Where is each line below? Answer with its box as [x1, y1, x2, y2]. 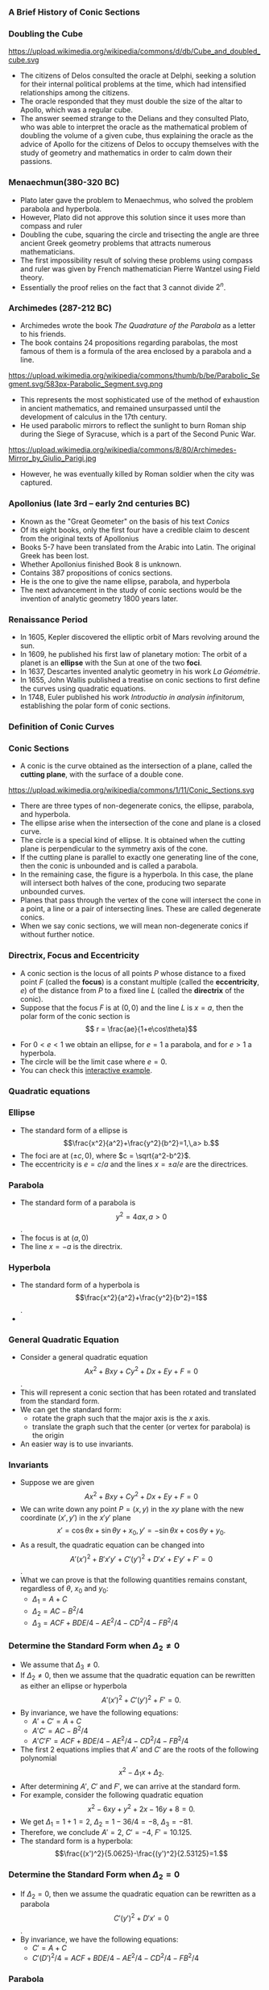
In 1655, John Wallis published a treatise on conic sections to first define [19, 675, 260, 685]
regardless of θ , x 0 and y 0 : [19, 1584, 109, 1596]
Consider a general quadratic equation [19, 1353, 148, 1362]
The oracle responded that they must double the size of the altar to [19, 96, 243, 107]
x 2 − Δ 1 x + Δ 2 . [118, 1766, 164, 1779]
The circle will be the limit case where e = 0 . [19, 1057, 168, 1067]
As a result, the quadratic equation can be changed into [19, 1540, 205, 1550]
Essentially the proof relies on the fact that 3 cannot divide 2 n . [19, 281, 226, 292]
